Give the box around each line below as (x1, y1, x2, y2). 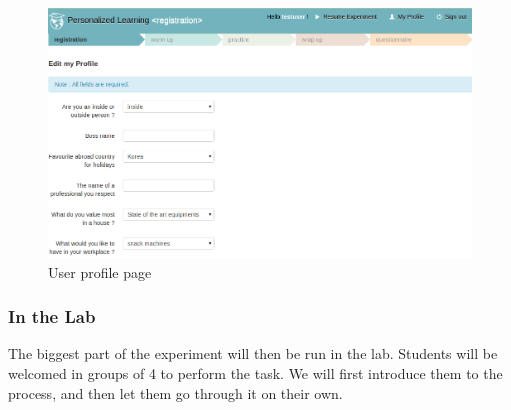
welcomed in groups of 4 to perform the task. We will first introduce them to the (8, 362, 503, 383)
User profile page (48, 261, 152, 282)
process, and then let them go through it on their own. (8, 382, 343, 403)
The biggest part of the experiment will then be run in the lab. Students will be (8, 343, 498, 364)
